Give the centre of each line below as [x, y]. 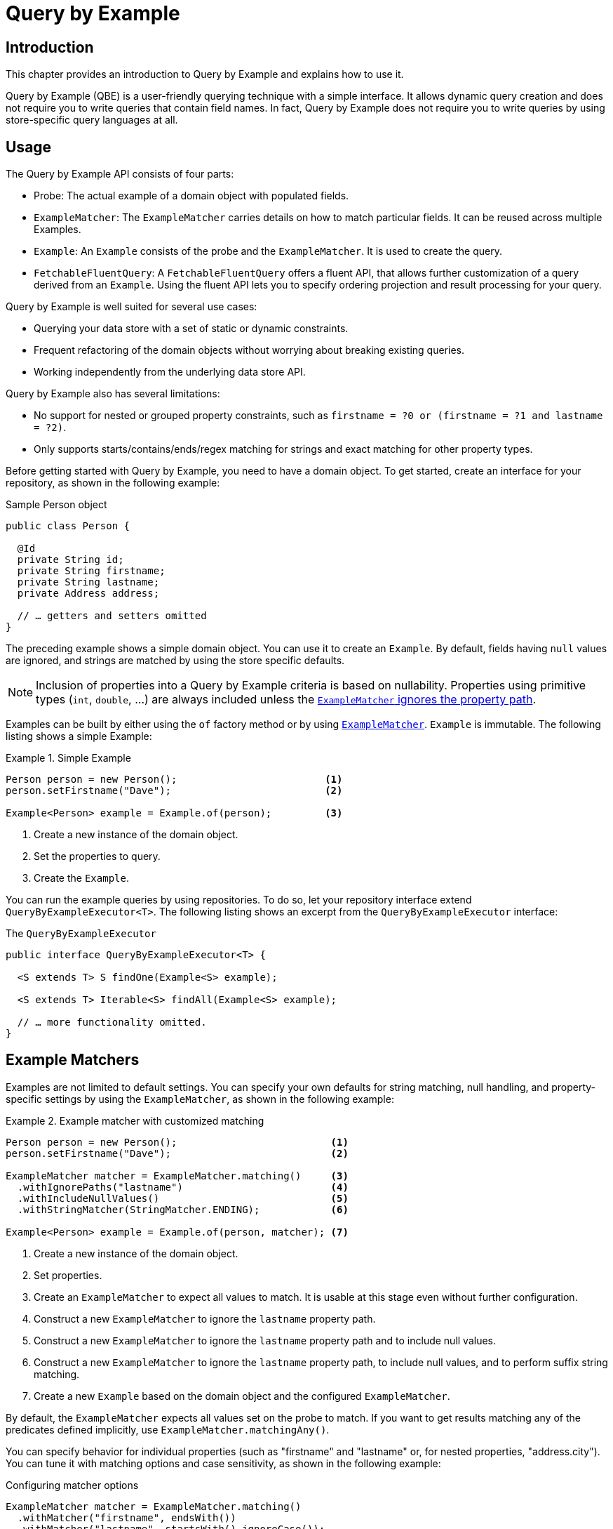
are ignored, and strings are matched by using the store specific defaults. [175, 661]
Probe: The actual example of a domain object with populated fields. [191, 196]
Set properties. [68, 1275]
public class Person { [68, 526]
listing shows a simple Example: [79, 736]
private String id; [70, 560]
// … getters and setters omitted [112, 616]
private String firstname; [91, 571]
